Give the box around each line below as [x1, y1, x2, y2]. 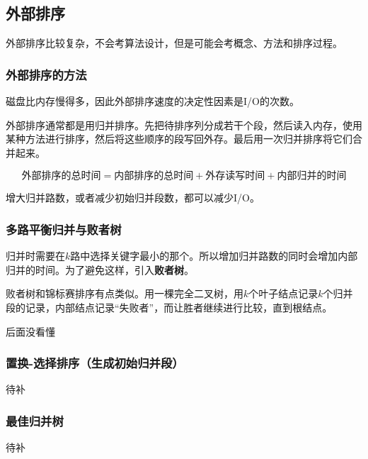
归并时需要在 [6, 248, 65, 263]
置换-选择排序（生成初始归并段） [6, 354, 184, 372]
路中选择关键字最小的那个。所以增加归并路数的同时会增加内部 [70, 248, 358, 263]
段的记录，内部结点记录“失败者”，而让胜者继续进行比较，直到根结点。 [6, 299, 333, 314]
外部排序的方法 [6, 65, 87, 83]
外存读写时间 [205, 171, 265, 182]
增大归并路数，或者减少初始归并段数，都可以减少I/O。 [6, 190, 260, 205]
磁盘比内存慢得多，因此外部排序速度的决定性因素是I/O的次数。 [6, 94, 299, 109]
